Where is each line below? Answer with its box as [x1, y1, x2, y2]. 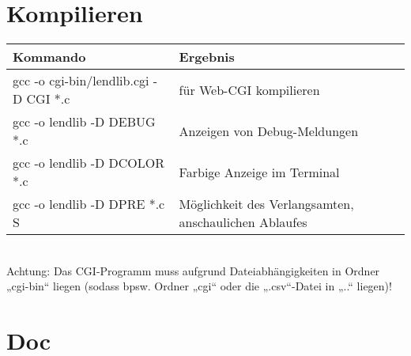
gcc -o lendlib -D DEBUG [13, 112, 156, 131]
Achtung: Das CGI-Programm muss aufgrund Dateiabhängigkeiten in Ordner [6, 262, 380, 278]
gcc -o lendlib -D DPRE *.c [13, 195, 165, 214]
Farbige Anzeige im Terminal [179, 162, 340, 181]
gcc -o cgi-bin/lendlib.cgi [13, 71, 149, 90]
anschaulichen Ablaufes [179, 213, 307, 232]
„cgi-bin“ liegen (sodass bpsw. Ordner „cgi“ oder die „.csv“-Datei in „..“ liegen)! [6, 278, 392, 294]
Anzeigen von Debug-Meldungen [179, 121, 359, 140]
